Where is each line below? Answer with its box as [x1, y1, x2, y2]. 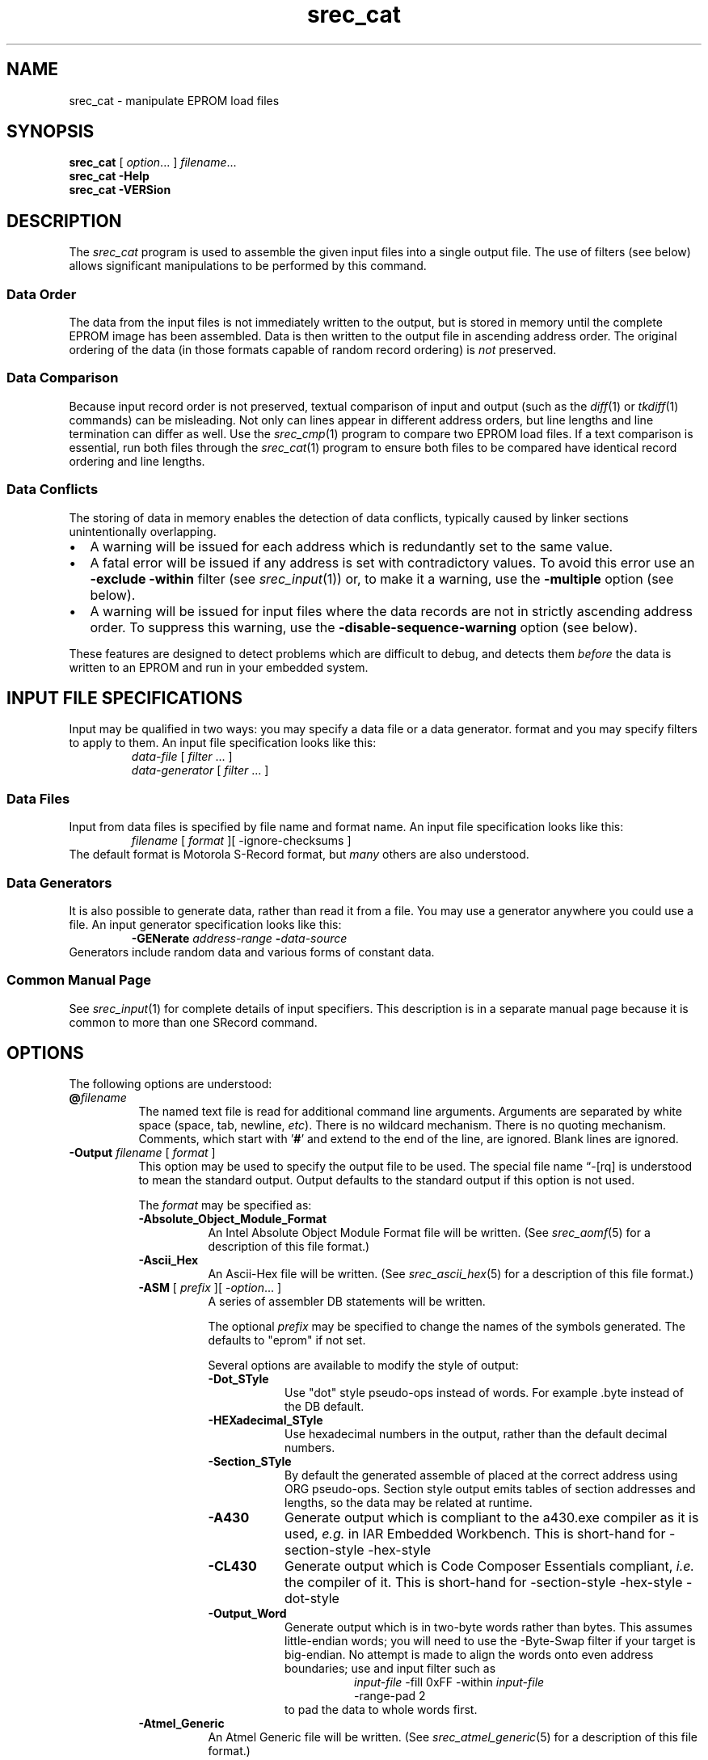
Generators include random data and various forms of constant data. [69, 944, 435, 959]
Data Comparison [6, 369, 119, 386]
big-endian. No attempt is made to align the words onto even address [284, 1648, 654, 1662]
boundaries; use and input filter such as [284, 1661, 496, 1676]
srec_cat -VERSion [69, 183, 171, 197]
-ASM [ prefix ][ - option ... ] [138, 1281, 282, 1295]
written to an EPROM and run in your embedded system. [69, 660, 369, 674]
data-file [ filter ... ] [131, 749, 233, 764]
